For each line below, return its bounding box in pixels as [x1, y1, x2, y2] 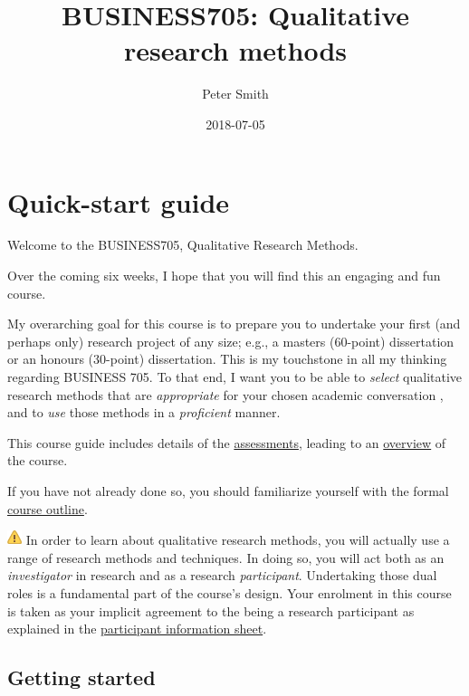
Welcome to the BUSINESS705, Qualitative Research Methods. [7, 235, 359, 254]
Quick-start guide [7, 183, 230, 220]
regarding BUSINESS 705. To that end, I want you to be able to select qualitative [7, 367, 463, 386]
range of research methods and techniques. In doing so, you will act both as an [7, 548, 445, 567]
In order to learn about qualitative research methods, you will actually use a [25, 530, 450, 549]
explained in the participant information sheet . [7, 619, 267, 638]
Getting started [7, 663, 156, 691]
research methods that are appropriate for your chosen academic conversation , [7, 385, 444, 404]
